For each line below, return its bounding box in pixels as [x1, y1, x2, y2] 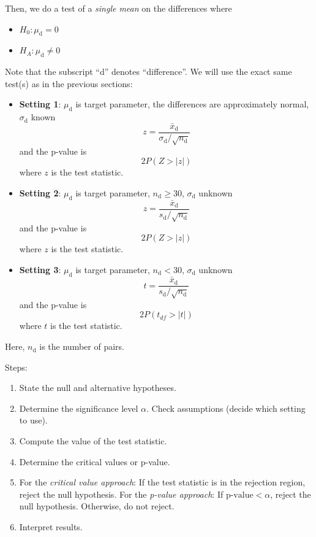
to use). [19, 414, 48, 427]
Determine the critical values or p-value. [19, 455, 170, 468]
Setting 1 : [19, 98, 61, 110]
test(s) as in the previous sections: [5, 77, 133, 90]
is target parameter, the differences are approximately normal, [75, 98, 309, 110]
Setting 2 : [19, 187, 61, 199]
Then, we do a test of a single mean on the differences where [5, 2, 232, 14]
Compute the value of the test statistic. [19, 435, 167, 447]
